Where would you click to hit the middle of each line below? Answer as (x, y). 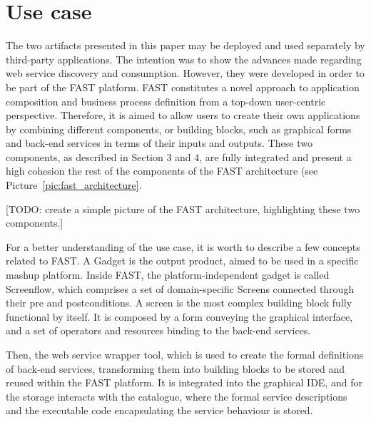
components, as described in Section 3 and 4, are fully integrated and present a (179, 156)
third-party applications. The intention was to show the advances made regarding (184, 59)
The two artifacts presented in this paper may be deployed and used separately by (185, 45)
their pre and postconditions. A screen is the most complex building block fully (179, 303)
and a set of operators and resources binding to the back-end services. (158, 330)
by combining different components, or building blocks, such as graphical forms (179, 129)
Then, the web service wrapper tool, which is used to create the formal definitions (185, 354)
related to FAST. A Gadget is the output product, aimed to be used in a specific (182, 261)
